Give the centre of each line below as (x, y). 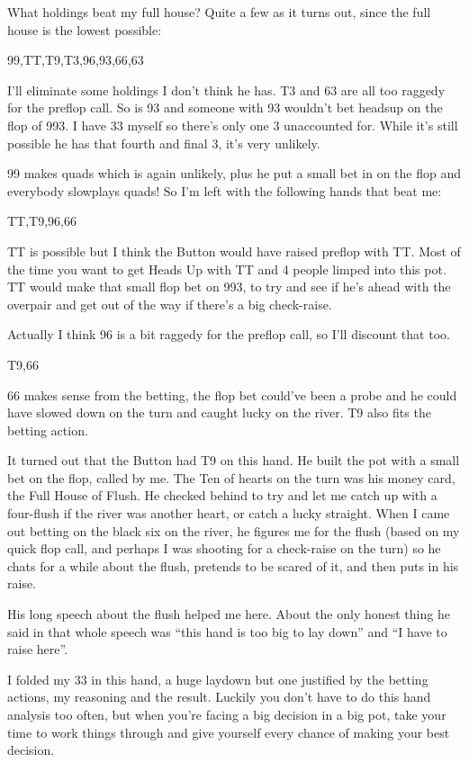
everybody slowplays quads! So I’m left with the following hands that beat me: (225, 190)
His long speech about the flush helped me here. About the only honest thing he (229, 614)
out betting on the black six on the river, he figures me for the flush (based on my (234, 530)
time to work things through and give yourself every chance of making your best (229, 732)
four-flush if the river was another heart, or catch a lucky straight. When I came (229, 513)
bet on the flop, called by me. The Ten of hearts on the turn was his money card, (231, 477)
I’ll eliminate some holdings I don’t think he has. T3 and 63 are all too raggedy (226, 90)
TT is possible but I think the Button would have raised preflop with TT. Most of (234, 251)
